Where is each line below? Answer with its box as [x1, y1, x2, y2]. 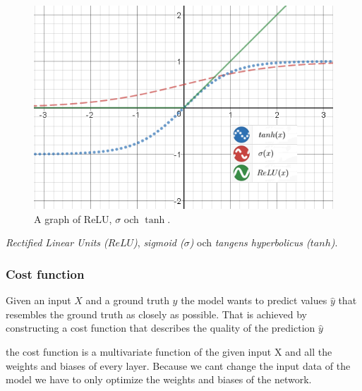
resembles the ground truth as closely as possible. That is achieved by [6, 306, 307, 321]
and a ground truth [85, 293, 169, 308]
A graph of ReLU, [34, 211, 112, 226]
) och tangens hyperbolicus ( [189, 235, 310, 250]
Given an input [6, 293, 71, 308]
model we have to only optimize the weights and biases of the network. [6, 372, 312, 387]
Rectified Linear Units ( [6, 235, 108, 250]
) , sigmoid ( [133, 235, 184, 250]
